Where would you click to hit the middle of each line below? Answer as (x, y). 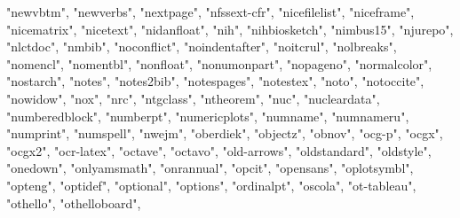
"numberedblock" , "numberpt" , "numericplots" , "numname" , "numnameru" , (208, 116)
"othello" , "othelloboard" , (74, 202)
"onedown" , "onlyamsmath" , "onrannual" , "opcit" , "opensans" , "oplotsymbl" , (210, 168)
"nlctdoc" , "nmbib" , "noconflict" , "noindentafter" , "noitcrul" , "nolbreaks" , (202, 47)
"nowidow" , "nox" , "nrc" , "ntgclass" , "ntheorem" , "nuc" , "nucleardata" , (193, 98)
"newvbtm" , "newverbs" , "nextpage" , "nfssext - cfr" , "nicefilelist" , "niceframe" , (210, 12)
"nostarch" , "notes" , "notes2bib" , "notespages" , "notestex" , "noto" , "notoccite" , (215, 81)
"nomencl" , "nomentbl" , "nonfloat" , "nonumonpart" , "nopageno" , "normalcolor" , (219, 63)
